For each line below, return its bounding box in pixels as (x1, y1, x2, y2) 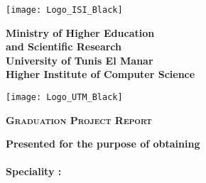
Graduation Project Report (6, 112, 152, 127)
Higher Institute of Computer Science (6, 67, 195, 82)
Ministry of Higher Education (6, 25, 155, 40)
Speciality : (6, 164, 62, 179)
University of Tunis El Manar (6, 52, 153, 67)
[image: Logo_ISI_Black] (6, 5, 123, 15)
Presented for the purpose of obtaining (6, 136, 200, 151)
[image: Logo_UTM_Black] (6, 92, 123, 103)
